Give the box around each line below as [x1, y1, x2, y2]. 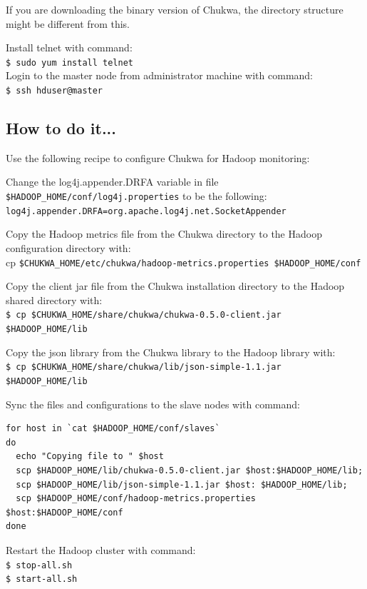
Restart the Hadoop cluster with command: [6, 542, 196, 557]
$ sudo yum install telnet [6, 57, 133, 68]
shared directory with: [6, 292, 103, 307]
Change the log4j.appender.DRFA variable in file [6, 174, 219, 189]
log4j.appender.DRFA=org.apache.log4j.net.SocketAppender [6, 206, 286, 216]
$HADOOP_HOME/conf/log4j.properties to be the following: [6, 188, 267, 203]
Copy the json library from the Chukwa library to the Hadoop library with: [6, 344, 336, 359]
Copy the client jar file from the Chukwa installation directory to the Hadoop [6, 278, 345, 293]
